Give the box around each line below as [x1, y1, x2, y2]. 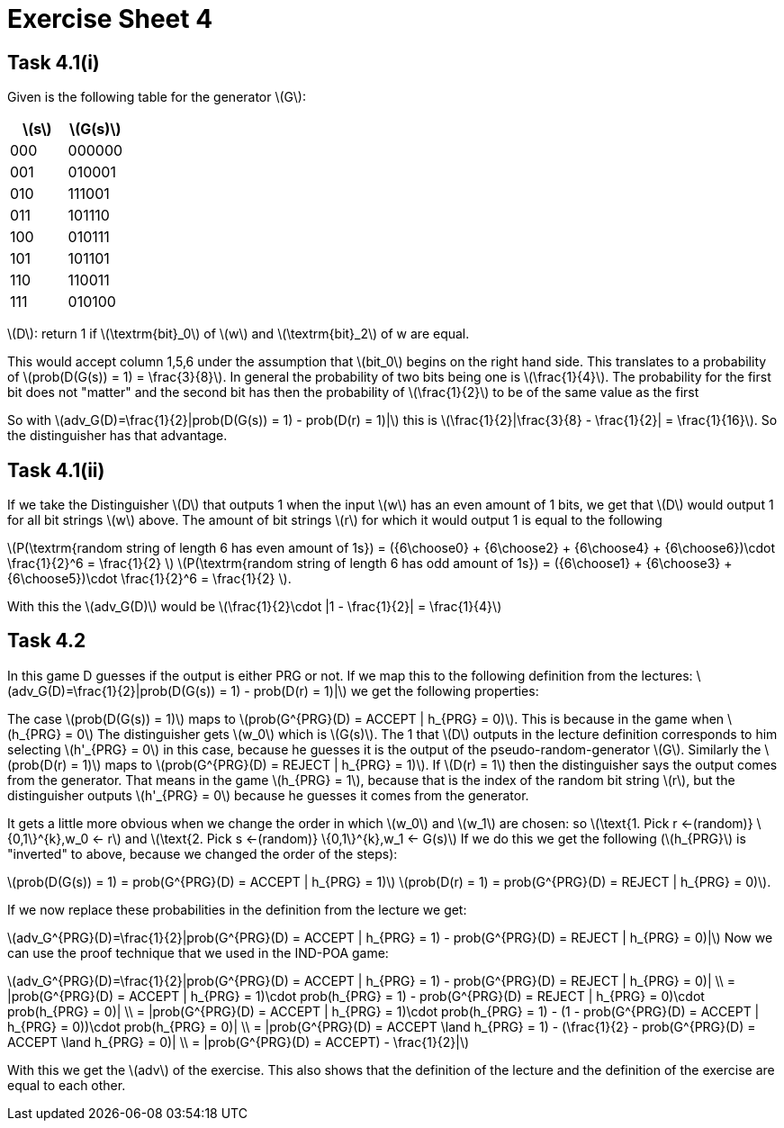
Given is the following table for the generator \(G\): [7, 89, 306, 105]
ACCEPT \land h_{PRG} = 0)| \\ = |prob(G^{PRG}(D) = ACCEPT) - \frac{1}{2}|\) [7, 1033, 470, 1050]
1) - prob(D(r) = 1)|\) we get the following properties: [230, 682, 539, 699]
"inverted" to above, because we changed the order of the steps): [7, 845, 398, 862]
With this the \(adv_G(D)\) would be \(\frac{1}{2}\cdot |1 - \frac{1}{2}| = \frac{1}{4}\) [7, 599, 502, 615]
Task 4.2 [7, 629, 86, 653]
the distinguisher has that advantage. [7, 428, 228, 444]
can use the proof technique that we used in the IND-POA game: [7, 944, 389, 961]
